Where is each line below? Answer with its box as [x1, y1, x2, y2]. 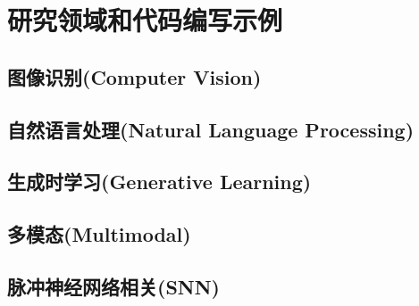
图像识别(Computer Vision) [7, 62, 262, 90]
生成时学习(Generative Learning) [7, 168, 312, 195]
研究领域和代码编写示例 [7, 2, 283, 38]
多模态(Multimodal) [7, 220, 191, 248]
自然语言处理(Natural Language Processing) [7, 115, 415, 143]
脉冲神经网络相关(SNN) [7, 272, 220, 300]
